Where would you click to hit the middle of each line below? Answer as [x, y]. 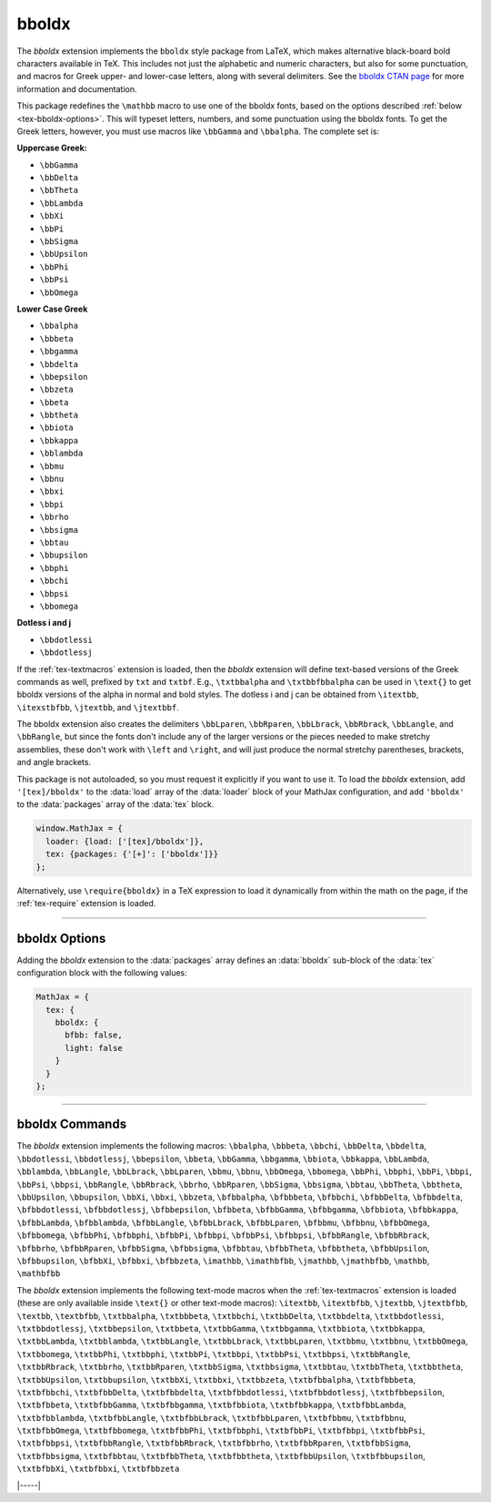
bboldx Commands [72, 1124]
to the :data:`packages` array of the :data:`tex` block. [115, 804]
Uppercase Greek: [52, 148]
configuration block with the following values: [102, 973]
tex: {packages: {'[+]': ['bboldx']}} [132, 854]
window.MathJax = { [79, 828]
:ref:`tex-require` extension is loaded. [86, 903]
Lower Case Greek [52, 309]
